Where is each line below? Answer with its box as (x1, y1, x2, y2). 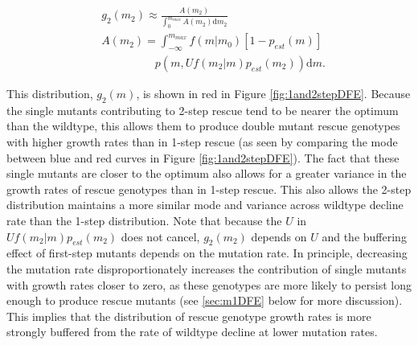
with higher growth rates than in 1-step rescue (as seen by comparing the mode (6, 133, 398, 150)
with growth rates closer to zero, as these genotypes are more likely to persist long (6, 276, 412, 293)
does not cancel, (121, 228, 200, 244)
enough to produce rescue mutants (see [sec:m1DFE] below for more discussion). (6, 292, 403, 309)
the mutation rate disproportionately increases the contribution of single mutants (6, 260, 407, 277)
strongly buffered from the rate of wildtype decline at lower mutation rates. (6, 323, 378, 340)
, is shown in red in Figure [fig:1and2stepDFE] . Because (136, 85, 411, 102)
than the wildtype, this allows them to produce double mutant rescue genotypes (6, 117, 400, 134)
